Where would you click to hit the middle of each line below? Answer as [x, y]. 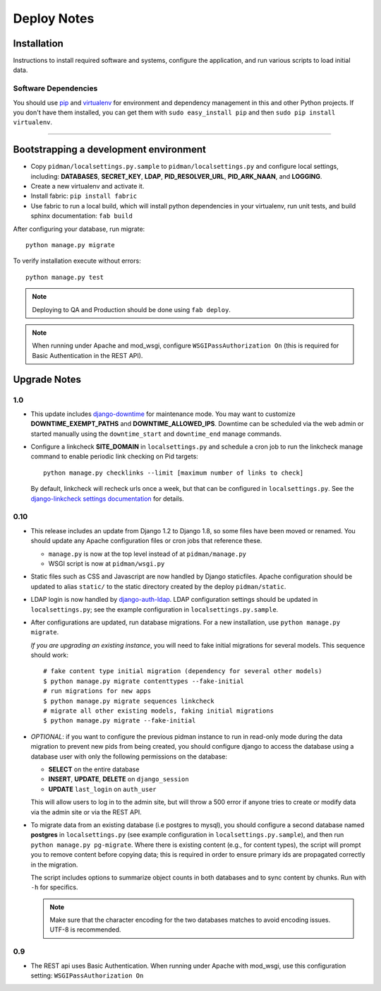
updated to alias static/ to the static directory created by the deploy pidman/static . [158, 586]
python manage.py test [65, 277]
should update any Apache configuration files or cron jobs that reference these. [146, 541]
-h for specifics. [54, 887]
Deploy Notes [54, 18]
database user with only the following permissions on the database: [129, 756]
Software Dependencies [55, 88]
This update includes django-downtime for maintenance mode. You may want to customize [163, 414]
